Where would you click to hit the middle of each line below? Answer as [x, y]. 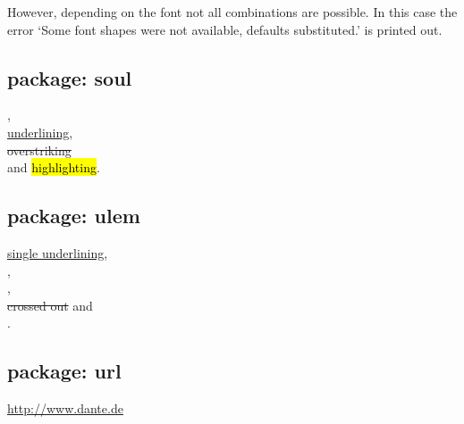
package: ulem [74, 216]
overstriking [39, 150]
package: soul [70, 77]
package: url [64, 371]
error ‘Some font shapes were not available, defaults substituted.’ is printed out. [225, 29]
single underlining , [58, 252]
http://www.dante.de [65, 408]
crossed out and [50, 305]
